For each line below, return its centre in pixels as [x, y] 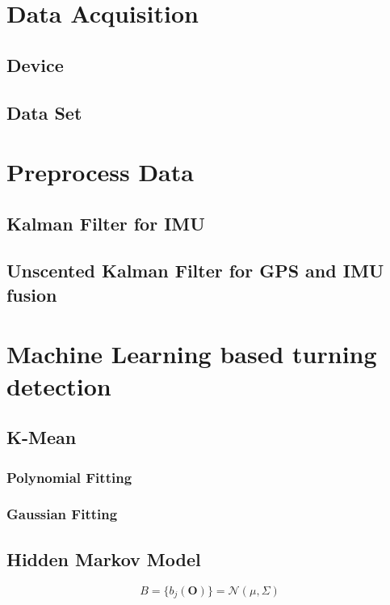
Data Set [44, 112]
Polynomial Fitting [69, 477]
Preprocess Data [100, 172]
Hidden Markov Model [104, 558]
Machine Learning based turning [192, 354]
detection [59, 385]
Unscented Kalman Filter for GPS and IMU [195, 271]
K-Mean [42, 437]
